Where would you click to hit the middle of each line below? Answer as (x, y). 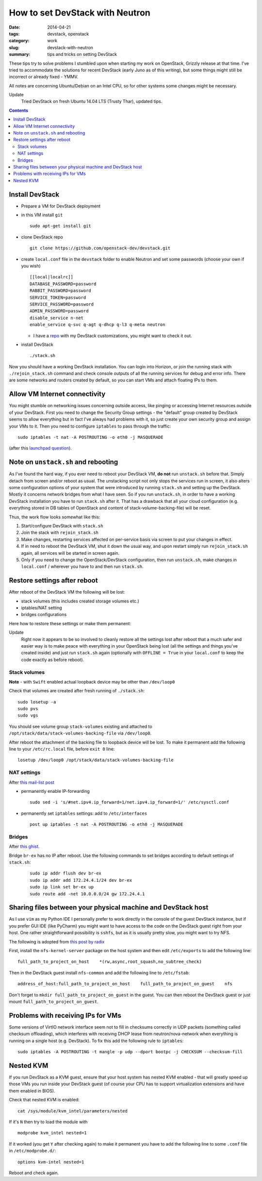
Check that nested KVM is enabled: (44, 1100)
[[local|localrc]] (52, 277)
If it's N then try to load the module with (48, 1122)
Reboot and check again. (34, 1173)
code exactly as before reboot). (53, 659)
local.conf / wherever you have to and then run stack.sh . (82, 566)
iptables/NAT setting (41, 608)
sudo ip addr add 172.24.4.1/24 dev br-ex (81, 880)
